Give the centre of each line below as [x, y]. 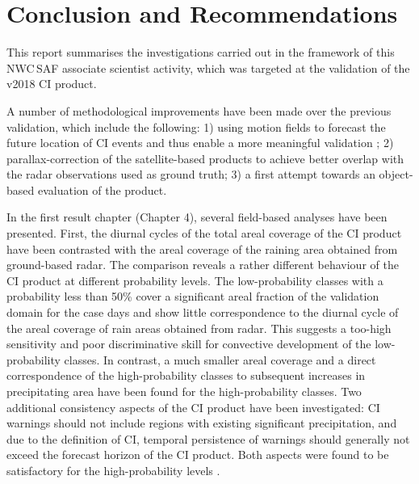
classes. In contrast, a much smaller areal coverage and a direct [220, 359]
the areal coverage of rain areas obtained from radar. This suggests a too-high [199, 328]
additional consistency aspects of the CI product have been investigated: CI [193, 407]
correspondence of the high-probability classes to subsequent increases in [186, 375]
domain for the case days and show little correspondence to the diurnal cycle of [203, 312]
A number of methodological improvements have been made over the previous [199, 110]
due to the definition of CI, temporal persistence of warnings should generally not [208, 438]
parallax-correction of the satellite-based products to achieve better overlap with [205, 158]
